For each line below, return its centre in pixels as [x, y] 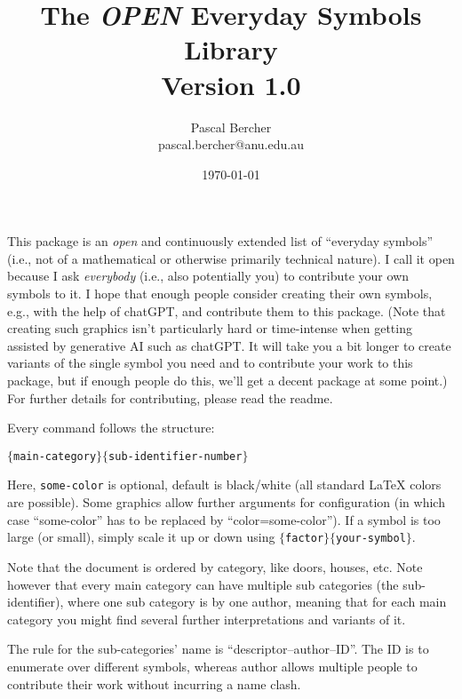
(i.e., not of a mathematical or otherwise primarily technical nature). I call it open [231, 258]
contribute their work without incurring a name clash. [154, 683]
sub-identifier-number [175, 456]
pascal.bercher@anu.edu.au [231, 144]
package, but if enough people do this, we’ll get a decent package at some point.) [227, 381]
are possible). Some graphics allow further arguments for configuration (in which [226, 502]
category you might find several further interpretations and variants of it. [207, 619]
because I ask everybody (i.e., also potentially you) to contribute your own [208, 276]
